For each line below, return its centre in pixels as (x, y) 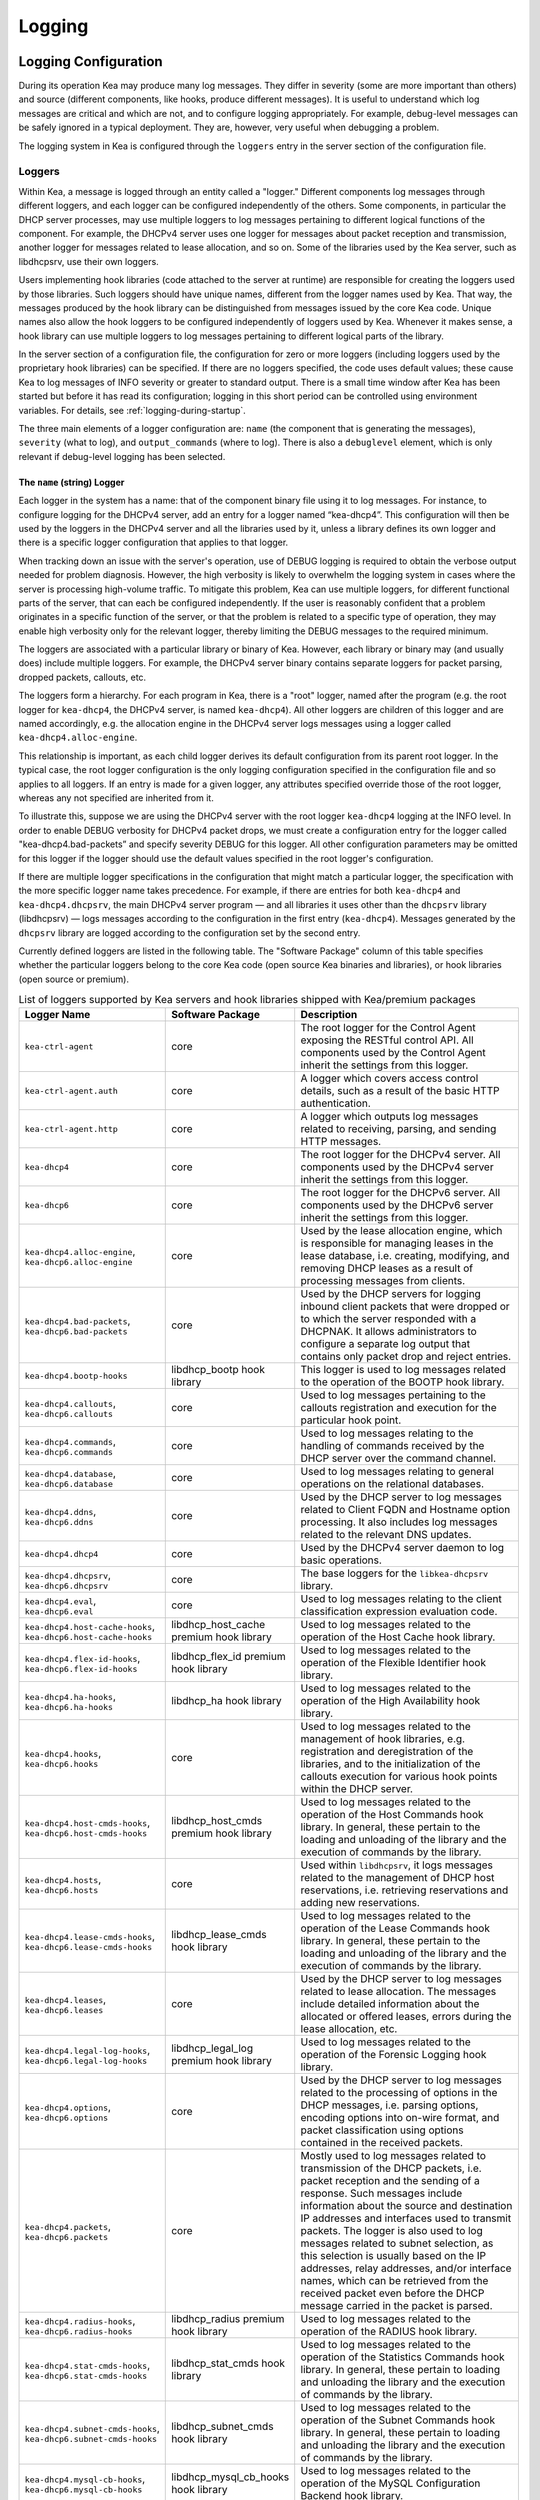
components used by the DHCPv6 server (397, 1205)
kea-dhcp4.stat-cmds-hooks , (87, 2365)
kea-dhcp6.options (66, 2117)
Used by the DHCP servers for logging (391, 1294)
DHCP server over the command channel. (398, 1458)
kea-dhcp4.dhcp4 (61, 1553)
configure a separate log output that (385, 1344)
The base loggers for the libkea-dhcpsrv (394, 1573)
